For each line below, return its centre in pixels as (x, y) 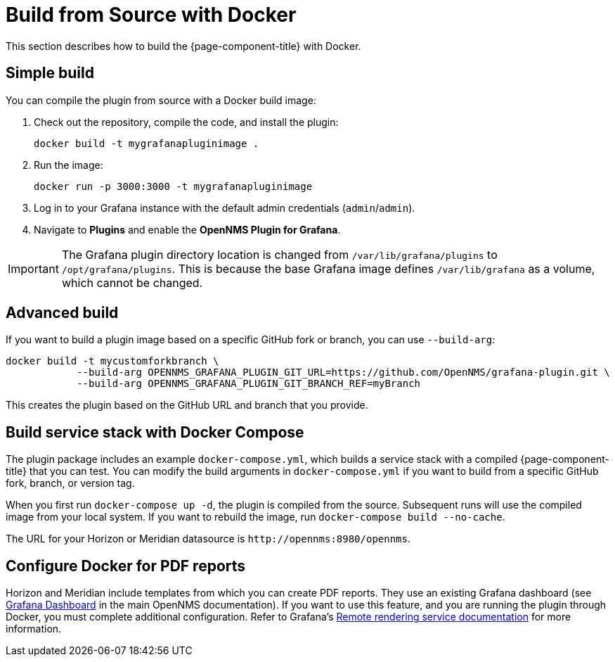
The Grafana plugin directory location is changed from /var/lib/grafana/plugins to (279, 254)
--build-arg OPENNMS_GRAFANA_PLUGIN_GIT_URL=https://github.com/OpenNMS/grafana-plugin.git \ (343, 373)
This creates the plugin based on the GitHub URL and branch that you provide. (187, 405)
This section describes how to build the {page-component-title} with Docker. (183, 46)
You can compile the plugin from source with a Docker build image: (161, 100)
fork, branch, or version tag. (70, 483)
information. (34, 629)
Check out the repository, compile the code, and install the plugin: (186, 122)
